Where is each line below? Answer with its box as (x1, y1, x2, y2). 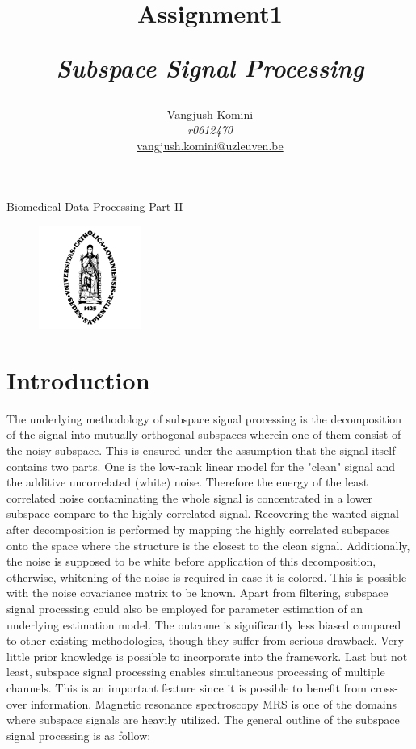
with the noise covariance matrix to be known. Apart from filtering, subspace (6, 584, 389, 601)
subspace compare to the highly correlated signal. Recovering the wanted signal (6, 505, 399, 522)
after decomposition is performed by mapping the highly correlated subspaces (6, 521, 390, 537)
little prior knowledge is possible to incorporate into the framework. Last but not (6, 647, 408, 664)
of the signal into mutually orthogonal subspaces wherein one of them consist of (6, 426, 401, 443)
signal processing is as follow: (6, 726, 151, 743)
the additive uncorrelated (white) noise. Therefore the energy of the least (6, 473, 368, 490)
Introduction (6, 363, 150, 396)
